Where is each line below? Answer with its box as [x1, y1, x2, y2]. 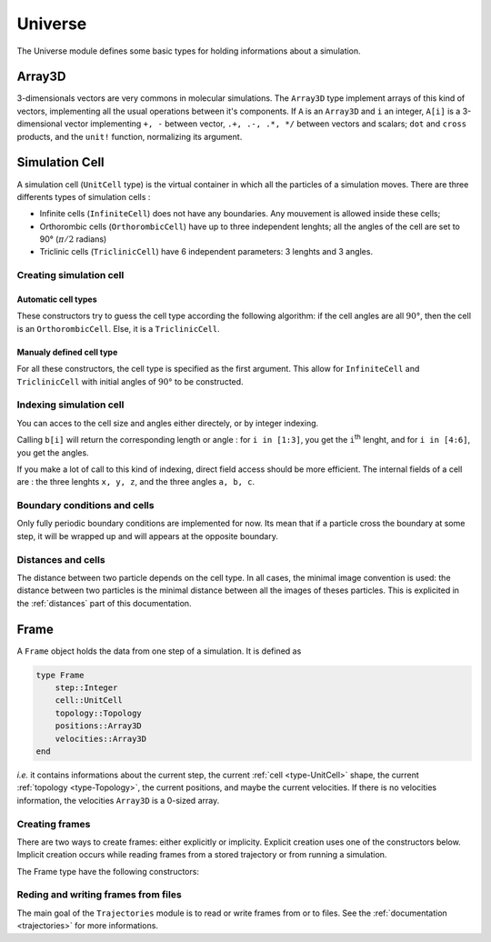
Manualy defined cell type [16, 346, 118, 357]
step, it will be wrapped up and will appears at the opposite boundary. [16, 530, 279, 541]
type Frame [35, 669, 85, 680]
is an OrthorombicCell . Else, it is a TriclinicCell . [16, 323, 220, 334]
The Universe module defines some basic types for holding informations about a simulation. [16, 45, 361, 56]
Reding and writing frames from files [16, 888, 182, 901]
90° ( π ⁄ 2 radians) [39, 234, 107, 245]
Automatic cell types [16, 294, 97, 305]
